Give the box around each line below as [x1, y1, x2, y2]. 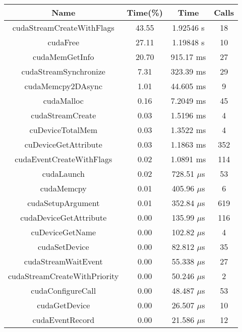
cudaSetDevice [38, 241, 89, 252]
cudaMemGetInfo [33, 51, 94, 62]
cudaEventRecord [32, 314, 95, 325]
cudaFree [47, 36, 80, 48]
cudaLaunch [42, 168, 85, 179]
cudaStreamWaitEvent [24, 255, 103, 267]
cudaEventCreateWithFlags [15, 153, 112, 165]
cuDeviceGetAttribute [24, 139, 102, 150]
